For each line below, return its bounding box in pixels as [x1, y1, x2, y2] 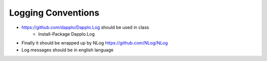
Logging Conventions [9, 7, 100, 18]
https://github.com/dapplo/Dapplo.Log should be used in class [21, 24, 149, 30]
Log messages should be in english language [21, 47, 114, 53]
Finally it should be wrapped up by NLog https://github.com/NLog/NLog [21, 40, 168, 46]
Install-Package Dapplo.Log [38, 31, 95, 37]
